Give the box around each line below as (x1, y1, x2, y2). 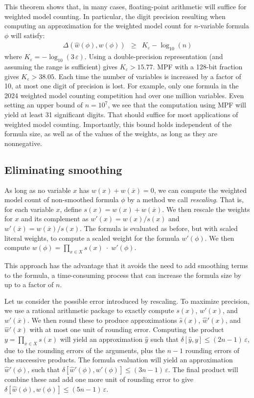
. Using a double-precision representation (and (84, 51, 223, 62)
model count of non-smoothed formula (4, 194, 119, 205)
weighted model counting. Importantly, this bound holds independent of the (4, 119, 232, 129)
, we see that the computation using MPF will (108, 100, 246, 110)
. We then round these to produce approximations (27, 314, 177, 325)
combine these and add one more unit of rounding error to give (4, 374, 194, 384)
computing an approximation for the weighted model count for (4, 21, 192, 31)
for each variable (4, 204, 54, 214)
